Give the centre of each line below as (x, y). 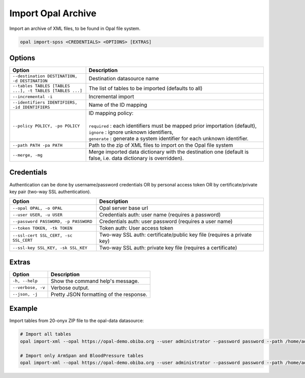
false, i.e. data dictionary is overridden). (136, 159)
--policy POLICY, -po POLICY (46, 126)
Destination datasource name (124, 79)
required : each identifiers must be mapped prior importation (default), (173, 126)
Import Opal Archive (53, 13)
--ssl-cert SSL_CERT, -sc (42, 235)
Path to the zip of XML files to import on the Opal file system (161, 145)
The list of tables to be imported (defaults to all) (146, 88)
